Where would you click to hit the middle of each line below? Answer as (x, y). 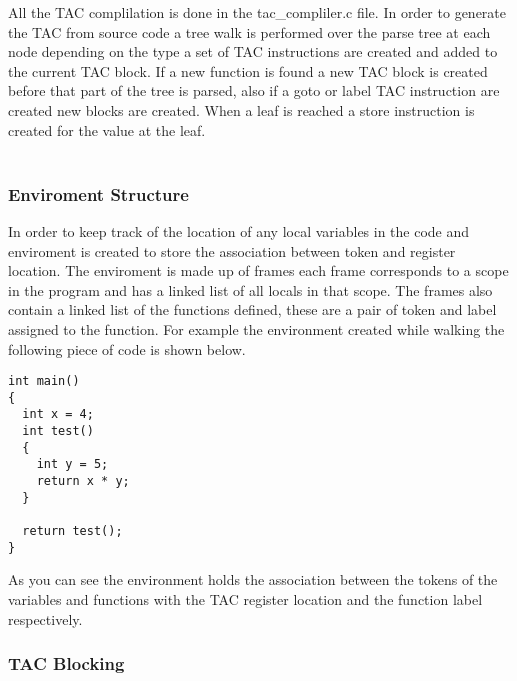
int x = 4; (58, 414)
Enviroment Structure (98, 193)
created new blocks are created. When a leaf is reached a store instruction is (241, 109)
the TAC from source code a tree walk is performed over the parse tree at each (249, 31)
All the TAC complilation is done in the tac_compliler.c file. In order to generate (257, 12)
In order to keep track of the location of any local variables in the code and (239, 230)
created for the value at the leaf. (107, 129)
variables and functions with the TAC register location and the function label (245, 598)
